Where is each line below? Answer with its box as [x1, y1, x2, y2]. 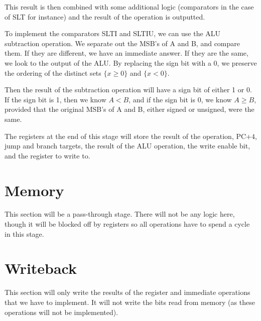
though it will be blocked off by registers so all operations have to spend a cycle [5, 219, 250, 229]
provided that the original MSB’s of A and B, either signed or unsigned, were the [5, 104, 254, 114]
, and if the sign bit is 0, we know [128, 94, 232, 104]
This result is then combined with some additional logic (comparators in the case [5, 2, 254, 12]
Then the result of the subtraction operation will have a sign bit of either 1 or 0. [5, 84, 252, 95]
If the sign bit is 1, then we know [5, 94, 106, 104]
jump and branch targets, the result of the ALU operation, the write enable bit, [5, 140, 250, 151]
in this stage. [5, 228, 44, 239]
